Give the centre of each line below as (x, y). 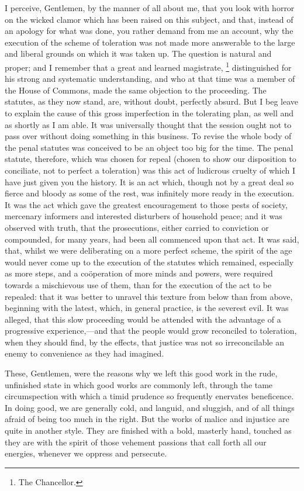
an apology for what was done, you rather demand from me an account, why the (149, 31)
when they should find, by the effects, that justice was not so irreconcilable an (145, 342)
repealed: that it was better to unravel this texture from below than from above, (149, 296)
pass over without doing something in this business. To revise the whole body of (148, 136)
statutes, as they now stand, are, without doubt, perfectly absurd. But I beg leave (151, 101)
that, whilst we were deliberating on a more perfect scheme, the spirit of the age (148, 250)
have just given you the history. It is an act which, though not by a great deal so (149, 181)
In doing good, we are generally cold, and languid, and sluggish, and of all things (150, 407)
